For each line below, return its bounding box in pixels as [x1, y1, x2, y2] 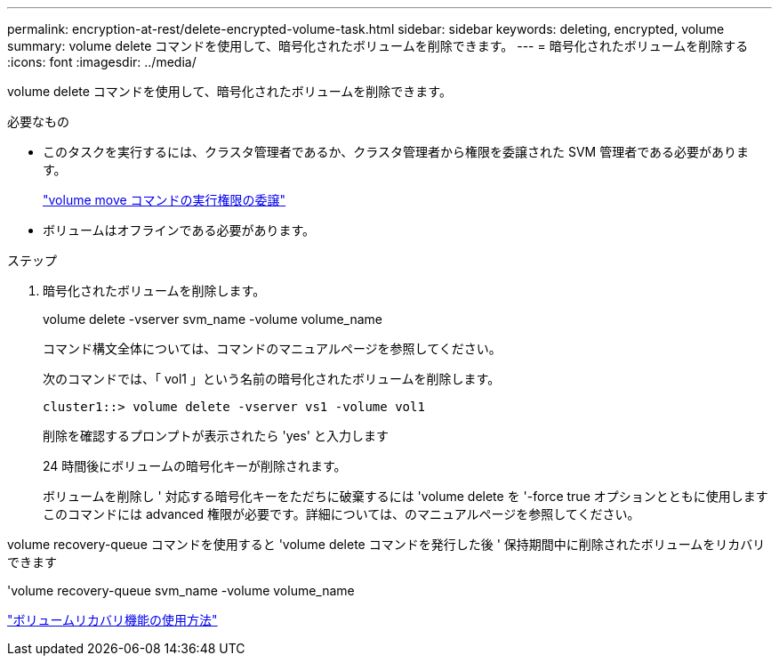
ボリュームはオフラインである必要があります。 [43, 222, 316, 238]
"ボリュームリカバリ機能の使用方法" [7, 612, 218, 627]
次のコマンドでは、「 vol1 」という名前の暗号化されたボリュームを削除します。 [43, 371, 501, 386]
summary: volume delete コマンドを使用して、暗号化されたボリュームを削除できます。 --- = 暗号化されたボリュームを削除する [7, 38, 749, 53]
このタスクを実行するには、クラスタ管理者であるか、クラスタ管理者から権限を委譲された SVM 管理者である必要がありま [43, 144, 750, 159]
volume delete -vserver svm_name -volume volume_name [43, 311, 382, 327]
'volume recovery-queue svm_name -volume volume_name [7, 583, 355, 598]
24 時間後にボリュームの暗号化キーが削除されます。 [43, 458, 347, 473]
